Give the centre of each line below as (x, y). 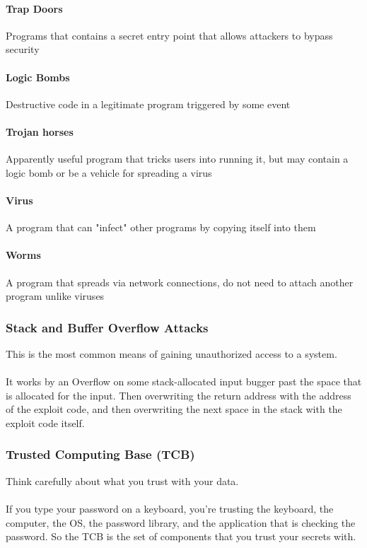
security (23, 49)
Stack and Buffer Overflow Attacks (107, 327)
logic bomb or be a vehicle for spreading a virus (109, 172)
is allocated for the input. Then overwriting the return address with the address (179, 395)
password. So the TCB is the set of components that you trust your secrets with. (181, 536)
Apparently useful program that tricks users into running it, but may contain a (177, 159)
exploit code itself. (45, 422)
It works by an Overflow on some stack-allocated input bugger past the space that (184, 381)
